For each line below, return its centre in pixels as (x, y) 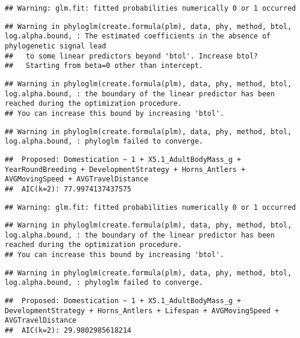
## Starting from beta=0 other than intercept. (104, 66)
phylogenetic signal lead (55, 46)
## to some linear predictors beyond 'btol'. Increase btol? (131, 56)
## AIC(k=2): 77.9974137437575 (68, 189)
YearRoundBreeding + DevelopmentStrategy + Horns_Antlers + (125, 169)
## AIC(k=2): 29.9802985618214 (68, 331)
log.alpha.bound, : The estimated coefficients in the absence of (138, 36)
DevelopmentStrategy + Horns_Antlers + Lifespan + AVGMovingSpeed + (142, 311)
